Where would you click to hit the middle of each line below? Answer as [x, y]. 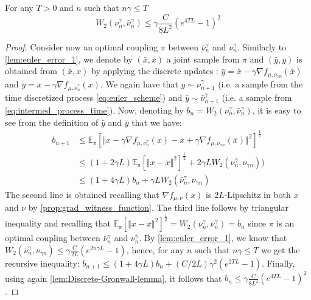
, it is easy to [277, 110]
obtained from [31, 71]
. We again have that [139, 84]
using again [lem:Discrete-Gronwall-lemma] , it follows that [114, 278]
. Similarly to [262, 47]
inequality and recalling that [58, 223]
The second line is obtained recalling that [82, 194]
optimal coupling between [53, 238]
